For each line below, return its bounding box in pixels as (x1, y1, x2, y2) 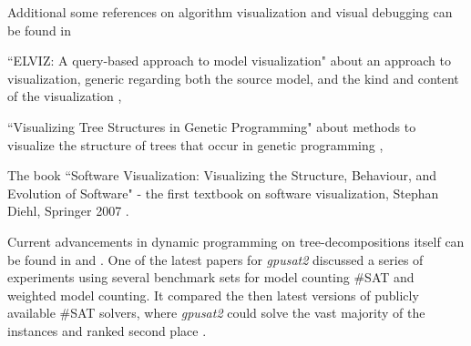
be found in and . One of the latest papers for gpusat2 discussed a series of (7, 249, 424, 269)
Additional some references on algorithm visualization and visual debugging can (7, 3, 453, 21)
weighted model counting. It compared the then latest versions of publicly (7, 285, 419, 304)
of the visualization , (7, 86, 122, 106)
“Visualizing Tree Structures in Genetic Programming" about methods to (7, 117, 416, 136)
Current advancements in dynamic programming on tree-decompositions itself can (7, 231, 465, 250)
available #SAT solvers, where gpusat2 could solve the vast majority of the (7, 303, 425, 322)
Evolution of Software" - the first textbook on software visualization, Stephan (7, 183, 439, 202)
